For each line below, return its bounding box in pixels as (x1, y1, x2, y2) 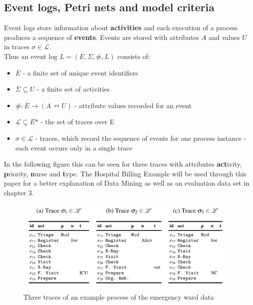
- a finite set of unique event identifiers (22, 67, 138, 77)
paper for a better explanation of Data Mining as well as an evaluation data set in (4, 178, 250, 188)
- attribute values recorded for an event (74, 100, 192, 110)
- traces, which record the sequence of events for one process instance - (35, 133, 246, 143)
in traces (4, 41, 30, 52)
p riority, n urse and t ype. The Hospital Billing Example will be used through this (4, 168, 247, 178)
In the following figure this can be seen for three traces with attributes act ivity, (4, 159, 242, 169)
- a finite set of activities (37, 84, 110, 94)
